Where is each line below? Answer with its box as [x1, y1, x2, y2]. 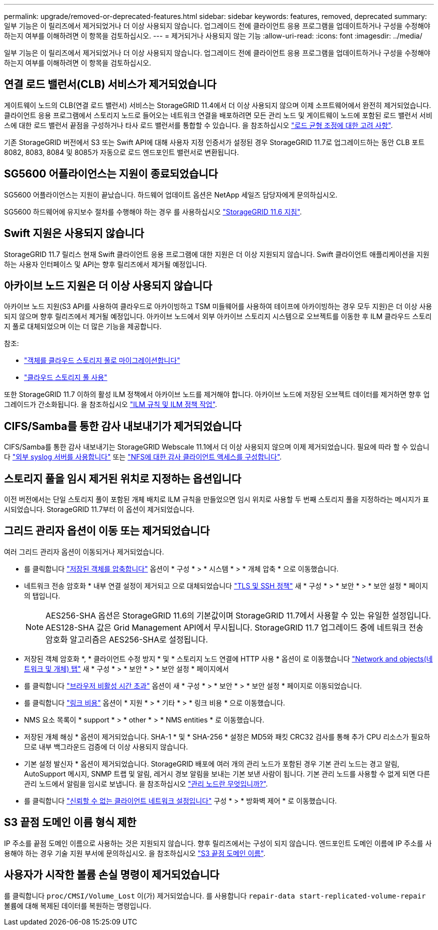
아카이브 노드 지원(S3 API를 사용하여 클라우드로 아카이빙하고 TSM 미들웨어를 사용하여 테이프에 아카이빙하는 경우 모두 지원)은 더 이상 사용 [4, 302, 432, 311]
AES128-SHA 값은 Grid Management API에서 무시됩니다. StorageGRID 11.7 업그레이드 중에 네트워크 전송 [45, 622, 423, 632]
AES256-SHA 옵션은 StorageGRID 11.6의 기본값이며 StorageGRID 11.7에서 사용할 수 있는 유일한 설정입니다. [45, 610, 431, 620]
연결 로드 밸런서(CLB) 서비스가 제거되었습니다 [4, 78, 216, 91]
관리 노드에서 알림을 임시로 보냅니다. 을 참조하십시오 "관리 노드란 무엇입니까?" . [24, 779, 268, 788]
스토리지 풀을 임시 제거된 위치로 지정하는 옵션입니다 [4, 472, 241, 485]
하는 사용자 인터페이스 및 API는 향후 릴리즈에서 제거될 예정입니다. [4, 259, 207, 268]
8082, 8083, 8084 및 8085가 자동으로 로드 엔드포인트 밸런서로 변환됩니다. [4, 147, 239, 156]
